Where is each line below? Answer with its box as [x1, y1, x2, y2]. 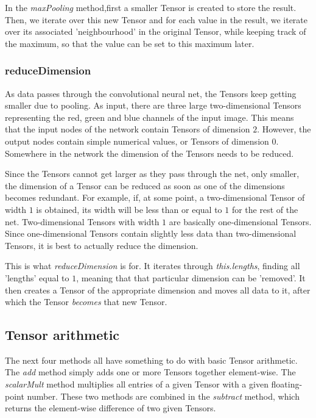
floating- [271, 378, 303, 391]
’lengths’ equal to [5, 271, 69, 284]
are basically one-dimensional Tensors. [169, 215, 312, 228]
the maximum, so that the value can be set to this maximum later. [5, 37, 255, 49]
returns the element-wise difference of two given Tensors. [5, 402, 216, 414]
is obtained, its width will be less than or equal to [36, 203, 222, 215]
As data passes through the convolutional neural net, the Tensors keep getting [5, 87, 297, 99]
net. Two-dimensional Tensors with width [5, 215, 160, 228]
